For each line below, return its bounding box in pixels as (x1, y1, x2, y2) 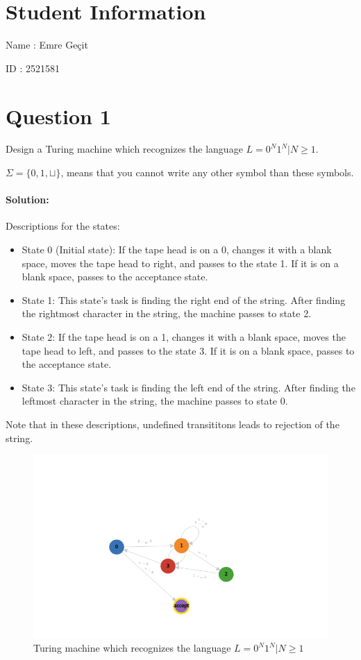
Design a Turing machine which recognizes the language (6, 142, 243, 156)
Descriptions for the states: (6, 219, 120, 233)
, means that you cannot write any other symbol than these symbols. (60, 165, 354, 180)
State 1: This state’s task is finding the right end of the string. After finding (22, 292, 346, 307)
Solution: (6, 192, 49, 207)
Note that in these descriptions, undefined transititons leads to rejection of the (6, 416, 339, 431)
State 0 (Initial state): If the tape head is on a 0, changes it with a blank (22, 242, 332, 257)
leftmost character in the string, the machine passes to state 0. (22, 394, 288, 408)
